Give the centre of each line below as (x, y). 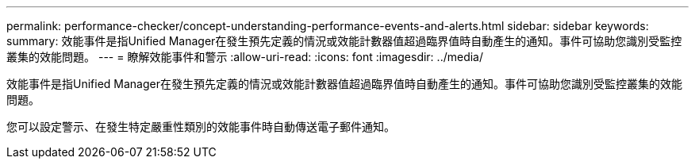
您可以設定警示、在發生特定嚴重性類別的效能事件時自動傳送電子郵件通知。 (201, 127)
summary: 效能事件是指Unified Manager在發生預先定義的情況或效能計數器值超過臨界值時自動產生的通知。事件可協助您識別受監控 (344, 41)
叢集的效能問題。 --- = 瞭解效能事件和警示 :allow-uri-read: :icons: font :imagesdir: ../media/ (245, 57)
